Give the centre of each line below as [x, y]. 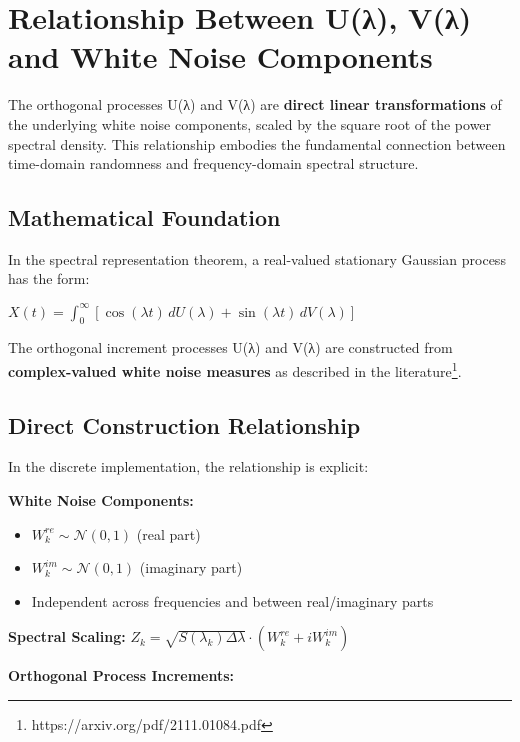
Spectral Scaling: [67, 636]
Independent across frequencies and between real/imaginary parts [232, 600]
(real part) [168, 533]
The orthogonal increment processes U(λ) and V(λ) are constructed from [230, 347]
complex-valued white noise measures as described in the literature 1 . [235, 369]
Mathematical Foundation [144, 217]
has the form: [49, 278]
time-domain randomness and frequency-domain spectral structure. [213, 163]
